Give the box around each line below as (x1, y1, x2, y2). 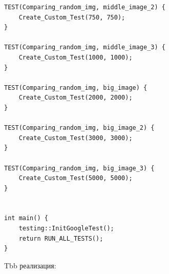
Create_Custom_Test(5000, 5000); (18, 174, 133, 182)
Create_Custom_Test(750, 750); (18, 13, 125, 21)
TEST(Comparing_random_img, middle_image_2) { (4, 4, 165, 11)
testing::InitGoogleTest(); (18, 225, 114, 232)
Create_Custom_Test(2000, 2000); (18, 94, 133, 102)
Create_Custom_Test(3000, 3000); (18, 134, 133, 142)
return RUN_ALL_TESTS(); (18, 234, 103, 242)
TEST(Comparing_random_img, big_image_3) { (4, 164, 155, 172)
